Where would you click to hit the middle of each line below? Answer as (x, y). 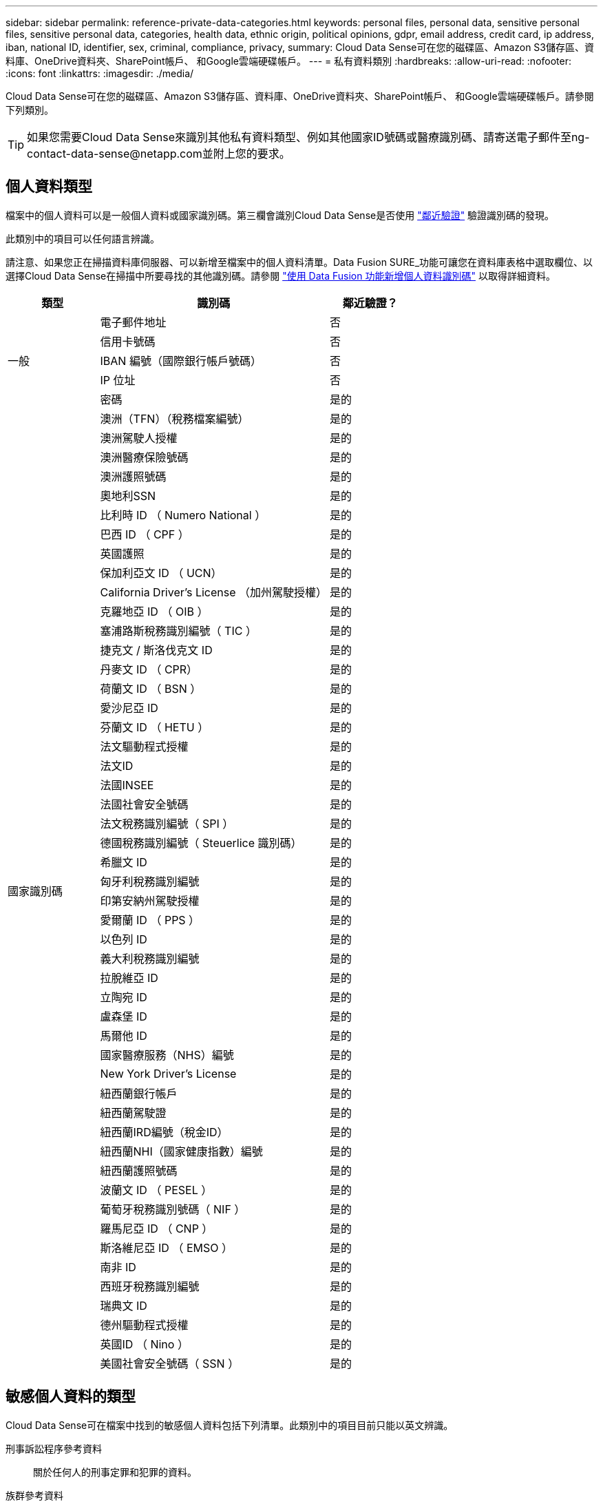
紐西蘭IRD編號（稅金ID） (164, 1132)
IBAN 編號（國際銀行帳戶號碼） (181, 361)
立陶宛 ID (124, 997)
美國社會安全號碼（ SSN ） (170, 1363)
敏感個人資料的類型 (71, 1397)
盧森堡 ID (124, 1016)
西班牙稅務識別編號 (150, 1286)
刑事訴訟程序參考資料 (54, 1448)
